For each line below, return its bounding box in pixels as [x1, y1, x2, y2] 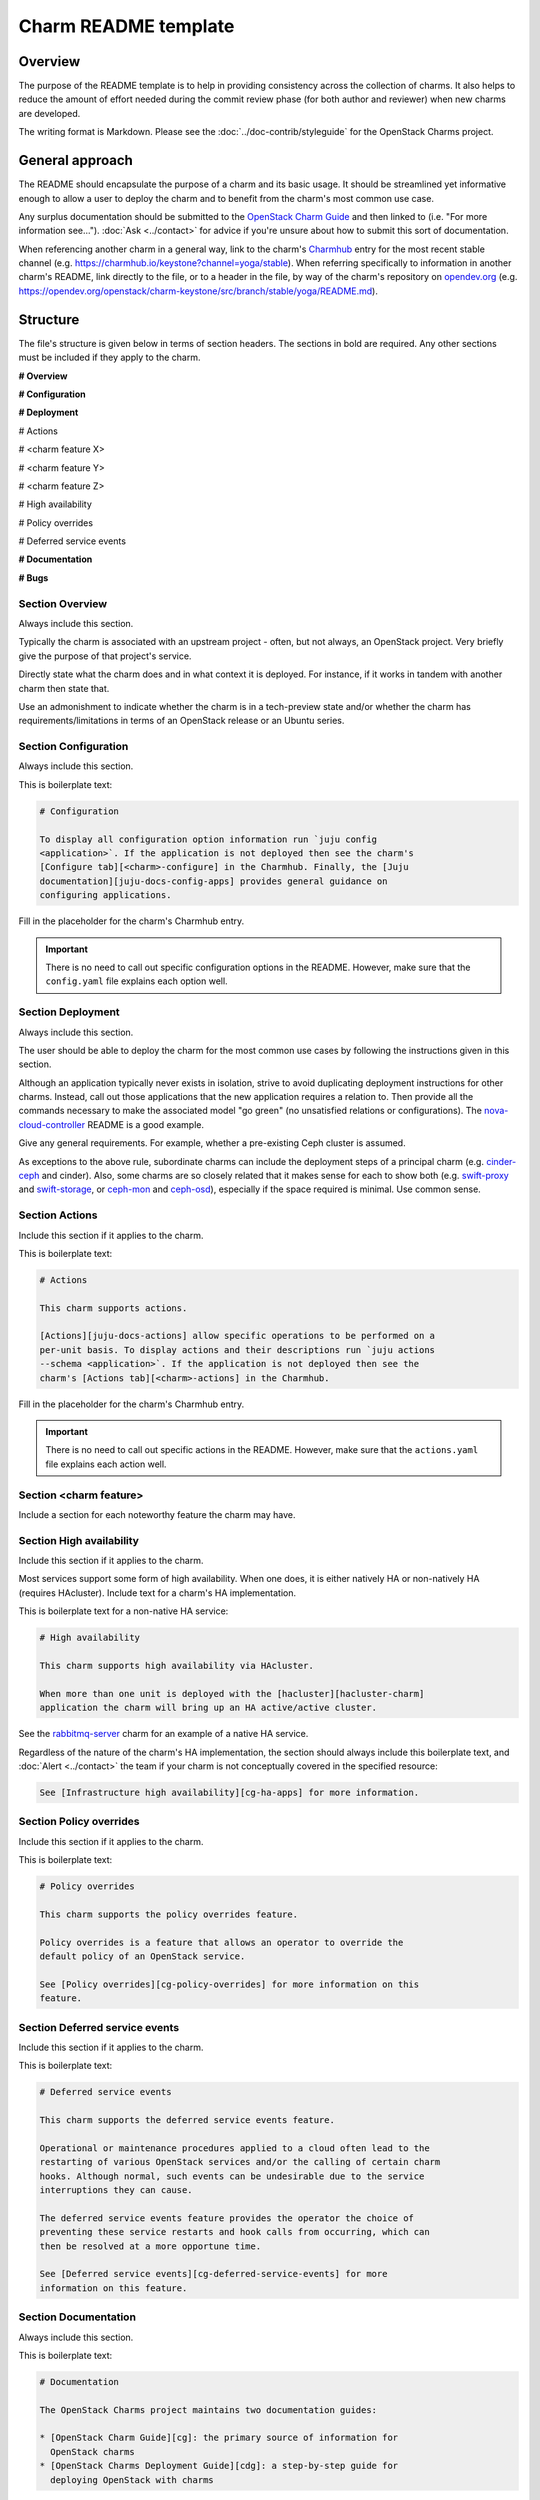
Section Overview [18, 596, 108, 610]
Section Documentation [18, 2310, 137, 2324]
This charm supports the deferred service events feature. [39, 2115, 335, 2126]
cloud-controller [18, 1118, 85, 1130]
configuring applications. [39, 890, 172, 901]
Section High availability [18, 1533, 140, 1547]
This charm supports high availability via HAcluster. [39, 1660, 314, 1672]
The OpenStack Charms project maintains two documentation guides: [39, 2404, 378, 2415]
